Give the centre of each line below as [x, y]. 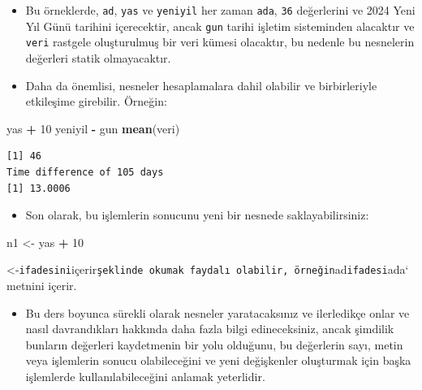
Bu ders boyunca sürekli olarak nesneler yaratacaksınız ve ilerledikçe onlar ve [217, 312]
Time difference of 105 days [85, 172]
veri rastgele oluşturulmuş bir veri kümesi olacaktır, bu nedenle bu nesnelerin [220, 42]
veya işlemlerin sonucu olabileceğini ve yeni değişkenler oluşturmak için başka [218, 360]
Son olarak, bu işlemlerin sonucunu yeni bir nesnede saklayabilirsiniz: [197, 215]
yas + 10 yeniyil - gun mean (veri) [93, 128]
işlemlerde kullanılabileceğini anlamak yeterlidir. [145, 376]
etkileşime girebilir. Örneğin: [96, 101]
